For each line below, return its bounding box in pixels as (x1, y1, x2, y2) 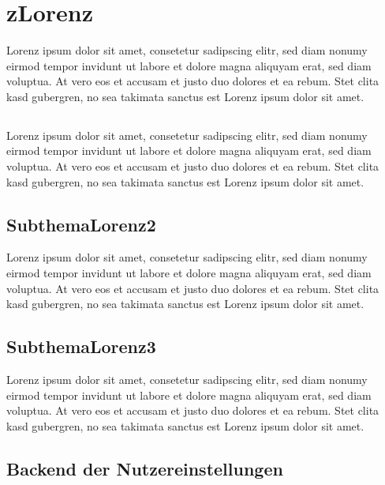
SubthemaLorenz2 (6, 212, 156, 236)
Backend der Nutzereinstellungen (6, 456, 283, 480)
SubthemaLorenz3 (6, 334, 156, 359)
